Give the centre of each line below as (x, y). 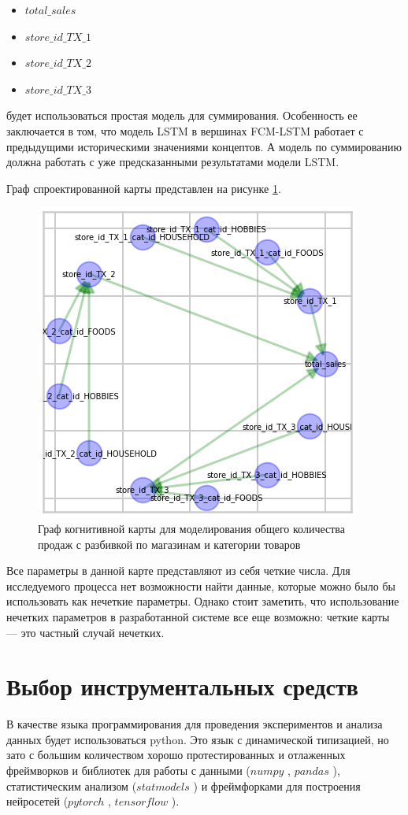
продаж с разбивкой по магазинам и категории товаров (169, 544)
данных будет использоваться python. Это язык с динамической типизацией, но (198, 739)
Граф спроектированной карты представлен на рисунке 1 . (144, 188)
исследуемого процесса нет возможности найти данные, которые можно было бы (201, 585)
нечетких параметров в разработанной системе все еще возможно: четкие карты (198, 616)
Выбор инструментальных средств (182, 686)
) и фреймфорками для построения (277, 785)
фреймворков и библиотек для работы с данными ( (128, 770)
